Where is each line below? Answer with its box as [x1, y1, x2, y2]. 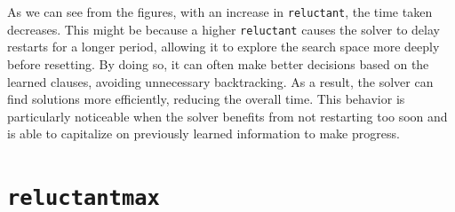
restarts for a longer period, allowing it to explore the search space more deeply [7, 37, 440, 56]
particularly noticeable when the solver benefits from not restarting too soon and [7, 106, 448, 125]
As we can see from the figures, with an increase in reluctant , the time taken [7, 3, 433, 20]
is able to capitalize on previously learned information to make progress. [7, 124, 400, 143]
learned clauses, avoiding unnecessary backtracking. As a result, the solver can [7, 72, 434, 90]
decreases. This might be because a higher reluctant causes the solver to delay [7, 20, 440, 38]
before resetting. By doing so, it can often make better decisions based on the [7, 54, 429, 73]
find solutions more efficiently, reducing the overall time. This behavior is [7, 90, 405, 108]
